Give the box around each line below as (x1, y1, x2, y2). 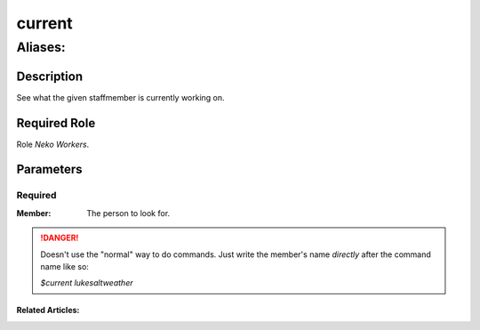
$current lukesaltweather (40, 278, 133, 288)
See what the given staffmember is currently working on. (16, 92, 226, 102)
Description (16, 68, 84, 84)
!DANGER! (40, 232, 79, 244)
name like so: (40, 261, 89, 271)
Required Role (16, 116, 96, 131)
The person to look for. (86, 207, 171, 218)
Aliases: (16, 39, 66, 55)
